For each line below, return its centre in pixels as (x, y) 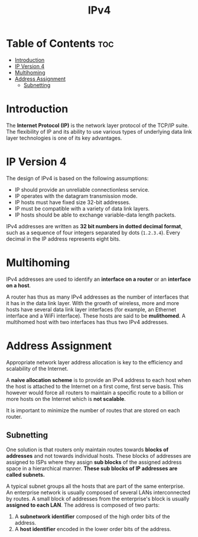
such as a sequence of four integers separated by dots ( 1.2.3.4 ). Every (93, 232)
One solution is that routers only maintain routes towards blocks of (87, 449)
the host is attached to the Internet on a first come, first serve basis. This (95, 386)
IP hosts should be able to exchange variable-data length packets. (95, 215)
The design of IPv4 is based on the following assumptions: (77, 178)
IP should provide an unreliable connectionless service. (82, 189)
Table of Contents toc (60, 43)
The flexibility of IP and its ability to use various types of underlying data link (99, 131)
